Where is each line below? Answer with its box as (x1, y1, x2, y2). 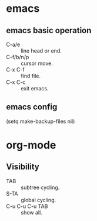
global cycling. (21, 196, 56, 203)
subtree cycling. (21, 184, 60, 191)
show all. (21, 209, 42, 216)
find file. (21, 73, 41, 79)
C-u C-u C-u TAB (6, 203, 48, 210)
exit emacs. (21, 85, 49, 92)
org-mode (6, 138, 56, 152)
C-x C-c (6, 79, 26, 86)
